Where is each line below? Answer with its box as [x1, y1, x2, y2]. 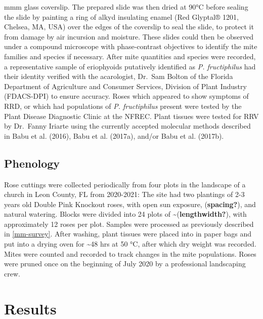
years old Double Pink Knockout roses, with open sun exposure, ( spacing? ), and [4, 198, 256, 209]
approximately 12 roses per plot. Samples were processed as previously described [4, 218, 254, 229]
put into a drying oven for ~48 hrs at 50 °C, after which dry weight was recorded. [4, 238, 256, 249]
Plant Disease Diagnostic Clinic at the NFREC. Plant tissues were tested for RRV [4, 110, 259, 121]
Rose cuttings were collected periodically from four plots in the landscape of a [4, 179, 246, 189]
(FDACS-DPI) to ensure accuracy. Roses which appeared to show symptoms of [4, 91, 249, 101]
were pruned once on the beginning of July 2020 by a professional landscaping [4, 258, 246, 269]
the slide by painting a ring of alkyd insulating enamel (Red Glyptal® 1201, [4, 11, 239, 22]
